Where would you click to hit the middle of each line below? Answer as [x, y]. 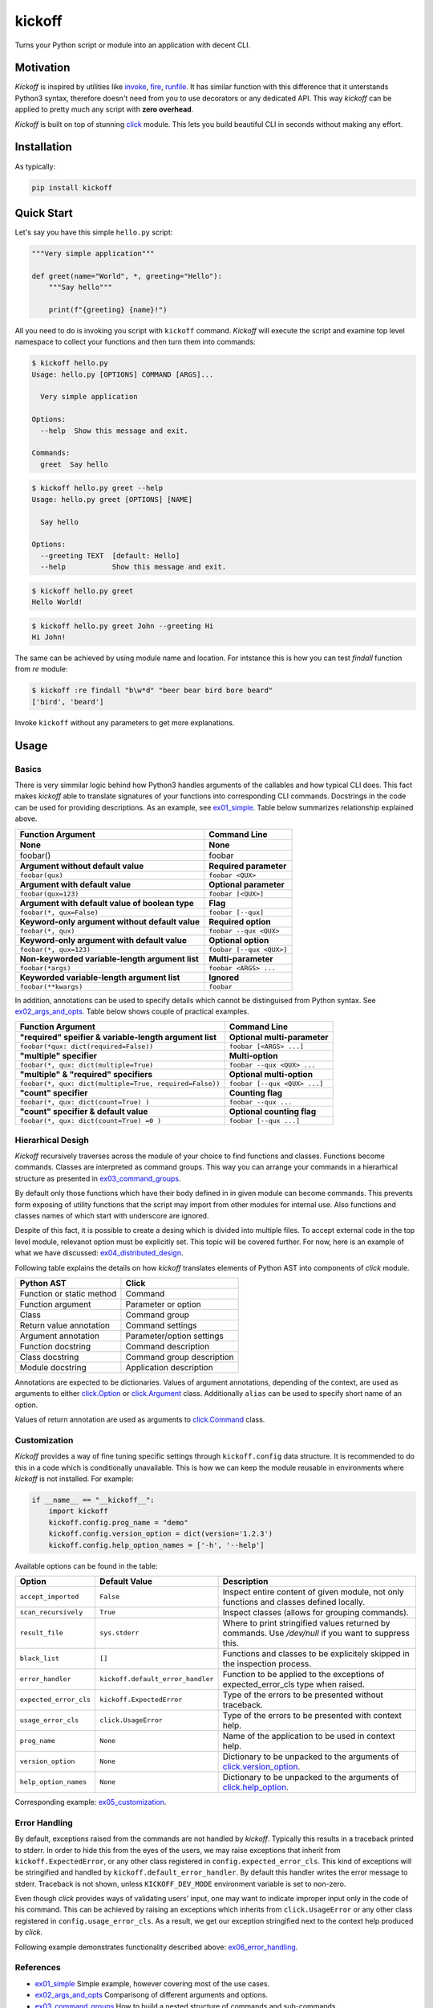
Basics [28, 769]
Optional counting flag [273, 1112]
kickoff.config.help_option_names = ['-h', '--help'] [156, 1545]
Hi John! [49, 637]
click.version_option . [261, 1766]
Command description [168, 1346]
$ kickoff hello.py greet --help [97, 488]
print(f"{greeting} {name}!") [108, 310]
